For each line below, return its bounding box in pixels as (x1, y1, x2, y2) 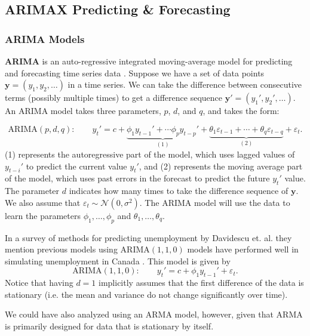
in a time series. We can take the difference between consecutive (67, 78, 302, 91)
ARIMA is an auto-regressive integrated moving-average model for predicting (5, 55, 293, 67)
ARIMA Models (5, 31, 85, 46)
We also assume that (5, 196, 81, 208)
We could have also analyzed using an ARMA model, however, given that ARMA (5, 308, 303, 320)
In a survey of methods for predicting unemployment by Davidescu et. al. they (5, 231, 292, 243)
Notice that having (5, 276, 73, 289)
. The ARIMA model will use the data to (139, 196, 290, 208)
